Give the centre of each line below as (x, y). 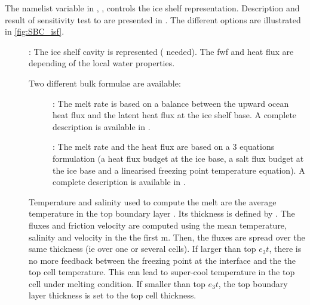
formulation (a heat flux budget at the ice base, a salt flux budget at (178, 158)
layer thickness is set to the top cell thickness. (113, 295)
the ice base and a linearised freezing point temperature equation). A (179, 170)
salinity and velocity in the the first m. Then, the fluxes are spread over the (167, 237)
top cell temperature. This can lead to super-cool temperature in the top (162, 272)
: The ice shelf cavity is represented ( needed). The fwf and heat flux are (161, 51)
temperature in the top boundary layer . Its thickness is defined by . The (162, 213)
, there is (285, 249)
